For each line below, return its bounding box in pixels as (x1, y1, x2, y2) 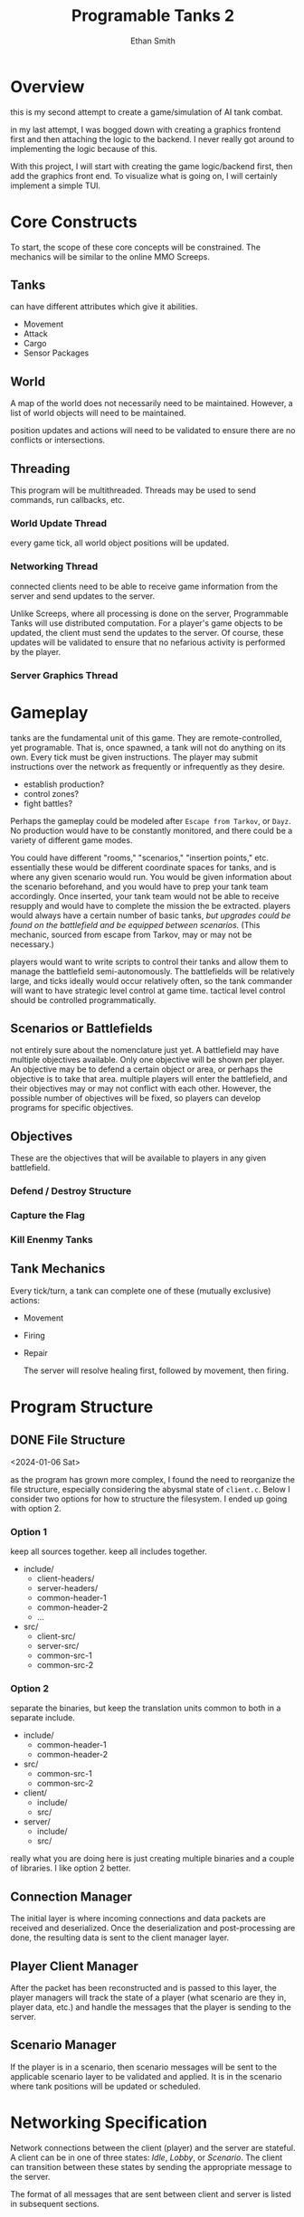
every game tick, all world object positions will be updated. (10, 537, 230, 548)
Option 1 (10, 1525, 48, 1538)
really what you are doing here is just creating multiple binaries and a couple (10, 1853, 295, 1864)
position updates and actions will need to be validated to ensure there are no (10, 425, 296, 436)
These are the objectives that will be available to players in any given (10, 1152, 267, 1163)
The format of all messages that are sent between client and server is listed (10, 2188, 292, 2199)
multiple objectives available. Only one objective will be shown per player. (10, 1055, 285, 1066)
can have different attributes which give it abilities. (10, 301, 198, 312)
